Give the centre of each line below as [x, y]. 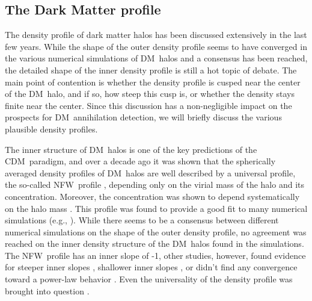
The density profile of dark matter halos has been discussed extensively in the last [156, 35]
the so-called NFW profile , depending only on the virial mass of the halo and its [154, 185]
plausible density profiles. [51, 129]
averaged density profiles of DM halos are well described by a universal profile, [150, 172]
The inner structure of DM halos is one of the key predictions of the [131, 149]
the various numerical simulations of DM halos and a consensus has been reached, [156, 58]
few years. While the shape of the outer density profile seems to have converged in [156, 46]
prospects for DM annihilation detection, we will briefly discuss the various [143, 117]
